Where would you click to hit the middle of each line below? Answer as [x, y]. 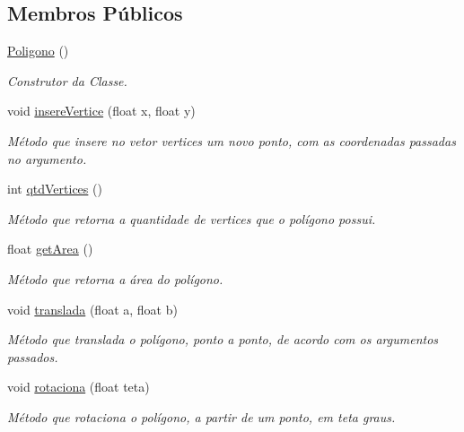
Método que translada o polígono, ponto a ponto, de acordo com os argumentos [223, 339]
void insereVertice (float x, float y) [101, 111]
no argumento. [47, 158]
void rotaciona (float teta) [79, 387]
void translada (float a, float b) [92, 309]
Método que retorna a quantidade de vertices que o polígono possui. [192, 218]
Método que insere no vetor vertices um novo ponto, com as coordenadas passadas [232, 140]
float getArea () [50, 249]
